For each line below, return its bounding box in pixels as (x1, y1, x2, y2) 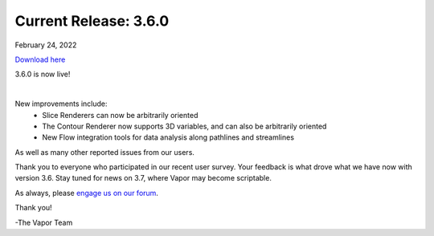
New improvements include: (14, 99, 108, 108)
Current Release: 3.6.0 (14, 12, 170, 30)
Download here (14, 55, 66, 64)
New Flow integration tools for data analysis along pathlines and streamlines (42, 132, 295, 142)
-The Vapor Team (14, 218, 73, 227)
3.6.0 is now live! (14, 69, 71, 79)
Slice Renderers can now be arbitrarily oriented (42, 110, 199, 120)
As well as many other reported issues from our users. (14, 147, 194, 157)
